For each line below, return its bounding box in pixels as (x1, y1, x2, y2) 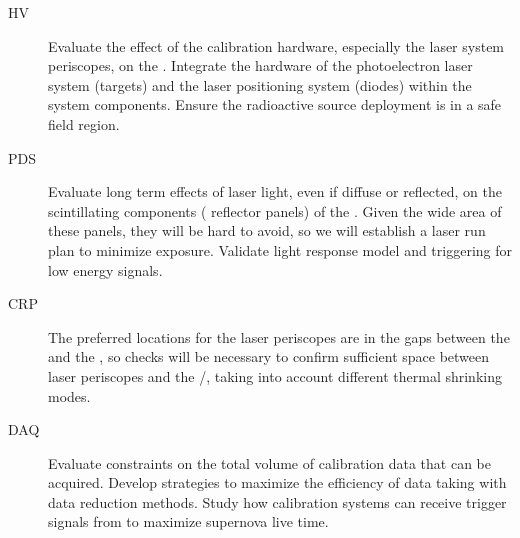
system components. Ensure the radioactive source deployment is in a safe (48, 94, 502, 115)
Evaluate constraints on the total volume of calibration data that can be (48, 452, 492, 473)
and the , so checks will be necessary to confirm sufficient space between (48, 346, 490, 367)
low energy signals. (48, 259, 163, 280)
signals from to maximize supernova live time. (48, 511, 329, 532)
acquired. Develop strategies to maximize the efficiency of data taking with (48, 472, 507, 493)
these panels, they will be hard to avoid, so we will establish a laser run (48, 220, 486, 241)
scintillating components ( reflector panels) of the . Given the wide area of (48, 200, 502, 221)
